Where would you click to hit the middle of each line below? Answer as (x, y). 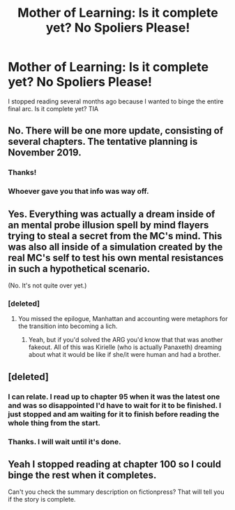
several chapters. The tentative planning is (103, 142)
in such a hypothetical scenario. (79, 268)
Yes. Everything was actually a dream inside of (112, 214)
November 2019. (45, 153)
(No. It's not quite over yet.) (47, 285)
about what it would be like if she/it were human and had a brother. (124, 355)
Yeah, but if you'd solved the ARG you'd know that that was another (126, 340)
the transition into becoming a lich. (68, 326)
